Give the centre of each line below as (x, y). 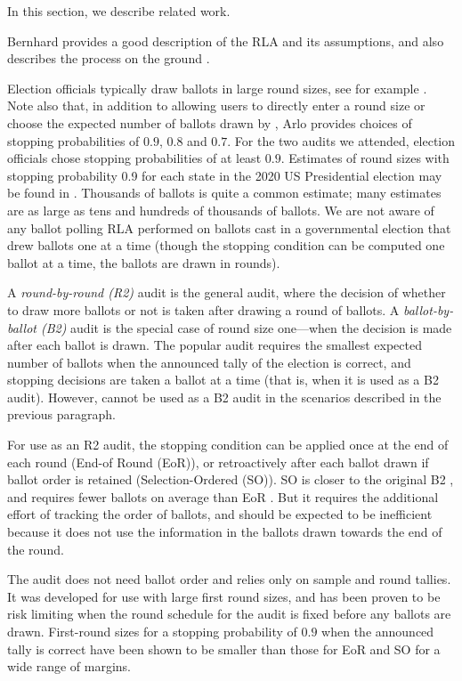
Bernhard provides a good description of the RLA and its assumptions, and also (226, 41)
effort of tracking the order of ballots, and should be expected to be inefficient (220, 514)
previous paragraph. (61, 414)
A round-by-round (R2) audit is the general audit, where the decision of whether (227, 292)
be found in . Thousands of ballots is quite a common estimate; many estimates (224, 193)
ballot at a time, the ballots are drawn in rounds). (144, 262)
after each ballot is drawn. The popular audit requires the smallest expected (215, 345)
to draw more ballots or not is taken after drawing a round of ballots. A (203, 309)
